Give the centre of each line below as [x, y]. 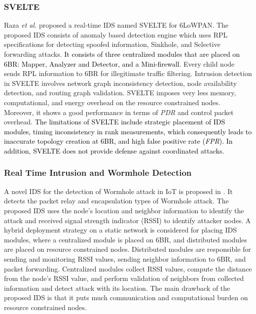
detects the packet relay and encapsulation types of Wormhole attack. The [116, 201]
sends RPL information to [43, 73]
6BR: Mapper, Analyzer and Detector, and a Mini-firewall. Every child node [119, 63]
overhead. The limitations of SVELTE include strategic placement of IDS [115, 122]
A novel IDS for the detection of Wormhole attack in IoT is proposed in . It [118, 191]
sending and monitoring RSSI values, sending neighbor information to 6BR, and [125, 258]
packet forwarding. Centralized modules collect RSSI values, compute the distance [128, 268]
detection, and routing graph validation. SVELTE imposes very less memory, [120, 93]
